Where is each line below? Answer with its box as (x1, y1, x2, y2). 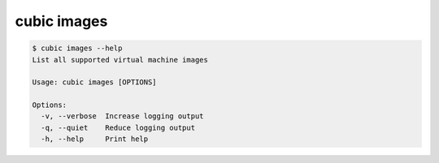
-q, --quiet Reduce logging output (41, 122, 195, 132)
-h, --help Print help (41, 135, 149, 144)
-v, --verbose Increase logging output (41, 112, 204, 121)
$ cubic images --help (32, 44, 123, 53)
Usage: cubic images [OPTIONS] (32, 78, 158, 87)
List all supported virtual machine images (32, 55, 209, 64)
